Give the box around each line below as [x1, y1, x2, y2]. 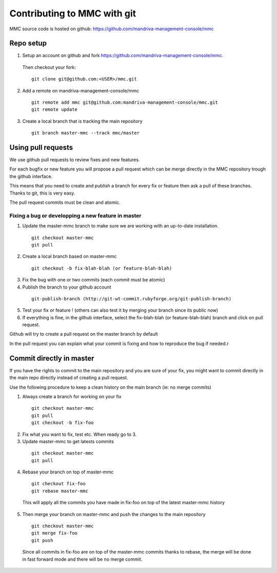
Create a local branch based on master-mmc [22, 253, 117, 259]
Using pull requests [9, 143, 73, 151]
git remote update [31, 107, 78, 112]
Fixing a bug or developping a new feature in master [9, 212, 142, 219]
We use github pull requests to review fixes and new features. [9, 157, 140, 163]
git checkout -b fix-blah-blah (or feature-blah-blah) [31, 265, 172, 271]
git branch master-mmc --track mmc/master [31, 130, 140, 136]
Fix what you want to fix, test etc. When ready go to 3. [22, 431, 137, 437]
